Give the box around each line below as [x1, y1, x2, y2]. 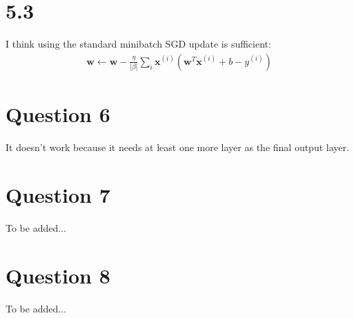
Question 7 [6, 180, 110, 208]
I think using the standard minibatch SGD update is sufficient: [6, 37, 271, 51]
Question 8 [6, 261, 110, 289]
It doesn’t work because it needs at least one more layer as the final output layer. [6, 140, 349, 155]
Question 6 [6, 100, 110, 128]
